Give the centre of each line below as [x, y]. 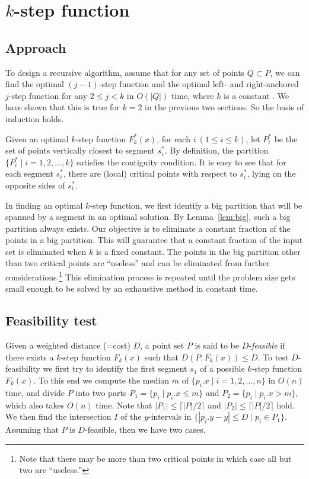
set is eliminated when [46, 251]
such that [161, 357]
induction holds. [35, 118]
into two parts [101, 392]
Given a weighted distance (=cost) [68, 345]
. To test [273, 357]
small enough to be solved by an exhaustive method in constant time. [132, 288]
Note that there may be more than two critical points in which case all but [155, 458]
